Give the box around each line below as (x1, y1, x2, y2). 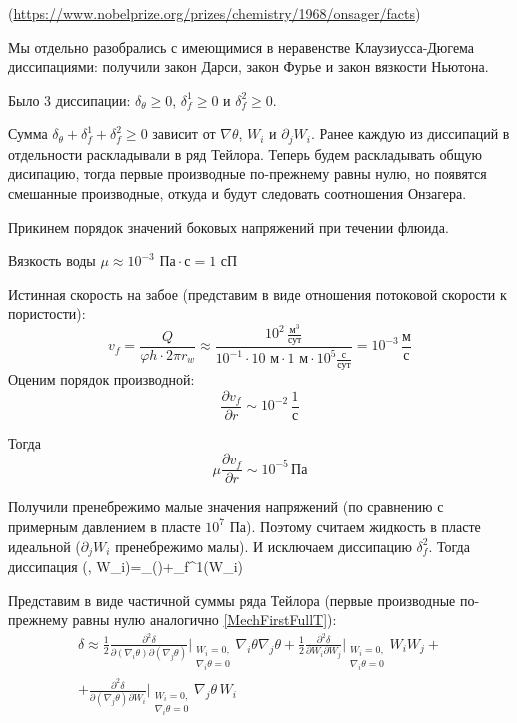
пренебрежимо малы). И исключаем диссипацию (115, 535, 412, 556)
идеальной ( (8, 535, 81, 556)
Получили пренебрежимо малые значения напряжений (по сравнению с (8, 496, 444, 517)
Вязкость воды (8, 250, 96, 271)
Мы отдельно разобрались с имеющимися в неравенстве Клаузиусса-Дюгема (8, 36, 475, 57)
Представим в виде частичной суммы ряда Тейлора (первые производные (8, 589, 456, 610)
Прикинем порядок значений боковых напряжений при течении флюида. (8, 216, 449, 237)
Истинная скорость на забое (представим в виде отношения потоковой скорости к (8, 283, 507, 304)
